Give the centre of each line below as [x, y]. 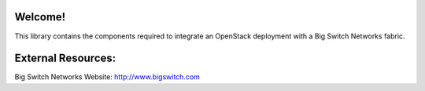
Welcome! [40, 17]
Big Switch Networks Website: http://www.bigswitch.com [107, 77]
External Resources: [65, 58]
